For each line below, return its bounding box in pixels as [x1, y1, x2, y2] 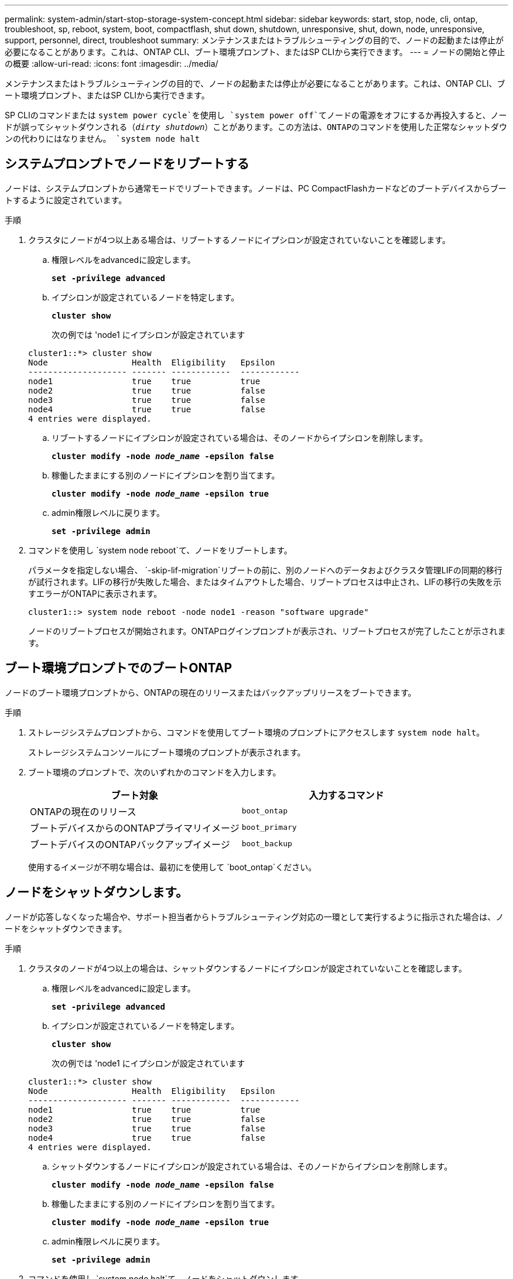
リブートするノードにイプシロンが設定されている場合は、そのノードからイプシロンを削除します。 [52, 432, 428, 443]
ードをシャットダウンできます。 [5, 923, 127, 933]
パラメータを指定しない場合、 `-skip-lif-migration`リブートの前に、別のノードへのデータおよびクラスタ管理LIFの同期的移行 [28, 565, 502, 575]
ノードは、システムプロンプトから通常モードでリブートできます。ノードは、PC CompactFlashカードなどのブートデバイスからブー [5, 183, 507, 193]
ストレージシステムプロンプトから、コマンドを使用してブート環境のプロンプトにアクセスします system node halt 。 [28, 727, 485, 737]
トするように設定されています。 [5, 194, 127, 205]
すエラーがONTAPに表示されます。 [28, 588, 162, 599]
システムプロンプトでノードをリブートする [5, 156, 249, 172]
